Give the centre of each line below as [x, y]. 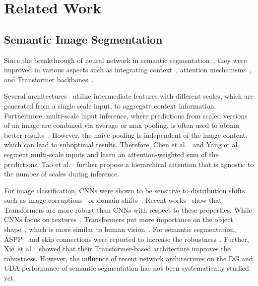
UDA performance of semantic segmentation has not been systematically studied [127, 268]
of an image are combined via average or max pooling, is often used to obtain [122, 125]
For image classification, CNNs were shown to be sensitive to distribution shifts [125, 190]
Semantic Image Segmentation [83, 39]
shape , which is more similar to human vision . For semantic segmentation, [120, 229]
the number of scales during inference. [62, 174]
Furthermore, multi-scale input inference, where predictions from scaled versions [126, 115]
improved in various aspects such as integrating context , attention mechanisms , [128, 70]
